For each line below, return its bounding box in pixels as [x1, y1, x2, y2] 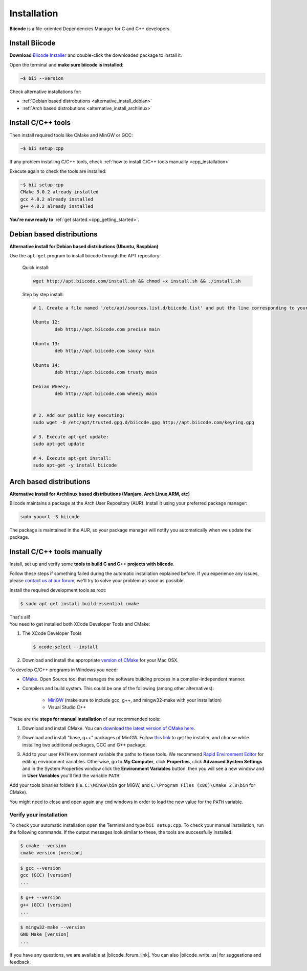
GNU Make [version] [20, 932, 69, 937]
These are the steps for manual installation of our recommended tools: [9, 716, 161, 722]
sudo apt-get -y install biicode [33, 462, 117, 468]
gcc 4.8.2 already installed [20, 196, 94, 202]
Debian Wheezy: [33, 384, 71, 389]
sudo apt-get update [33, 441, 84, 447]
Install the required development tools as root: [9, 587, 107, 593]
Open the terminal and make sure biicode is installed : [9, 61, 124, 68]
